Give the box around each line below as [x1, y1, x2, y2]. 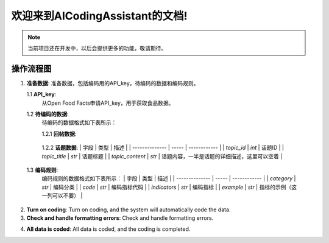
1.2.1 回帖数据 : [41, 130, 77, 137]
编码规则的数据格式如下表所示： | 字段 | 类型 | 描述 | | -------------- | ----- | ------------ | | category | [41, 175, 296, 182]
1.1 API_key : [26, 91, 57, 98]
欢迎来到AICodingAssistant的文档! [11, 9, 188, 23]
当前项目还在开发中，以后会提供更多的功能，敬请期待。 [27, 44, 167, 52]
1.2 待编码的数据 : [26, 110, 69, 118]
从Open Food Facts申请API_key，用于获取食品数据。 [41, 99, 174, 107]
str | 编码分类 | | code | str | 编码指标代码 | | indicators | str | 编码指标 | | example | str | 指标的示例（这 [41, 183, 297, 191]
